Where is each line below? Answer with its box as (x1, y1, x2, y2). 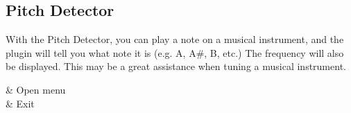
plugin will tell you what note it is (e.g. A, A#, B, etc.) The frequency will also (6, 45, 344, 60)
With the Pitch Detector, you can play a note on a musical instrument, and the (6, 32, 344, 46)
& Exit (6, 96, 35, 110)
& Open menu (6, 82, 66, 96)
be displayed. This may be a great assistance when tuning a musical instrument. (6, 59, 346, 73)
